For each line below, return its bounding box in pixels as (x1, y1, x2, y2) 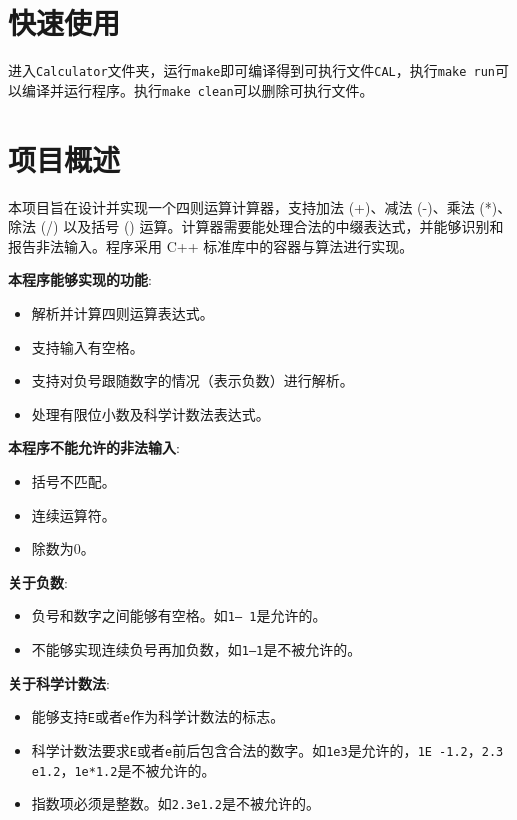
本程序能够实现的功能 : (8, 269, 152, 290)
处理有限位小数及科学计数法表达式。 (31, 403, 270, 424)
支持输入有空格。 (31, 336, 144, 357)
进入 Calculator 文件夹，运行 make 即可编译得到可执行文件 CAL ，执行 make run (8, 60, 495, 81)
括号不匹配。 (31, 470, 116, 491)
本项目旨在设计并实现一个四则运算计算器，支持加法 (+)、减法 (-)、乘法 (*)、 (8, 196, 512, 217)
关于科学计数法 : (8, 672, 110, 693)
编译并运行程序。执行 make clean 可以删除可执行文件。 (21, 79, 374, 100)
